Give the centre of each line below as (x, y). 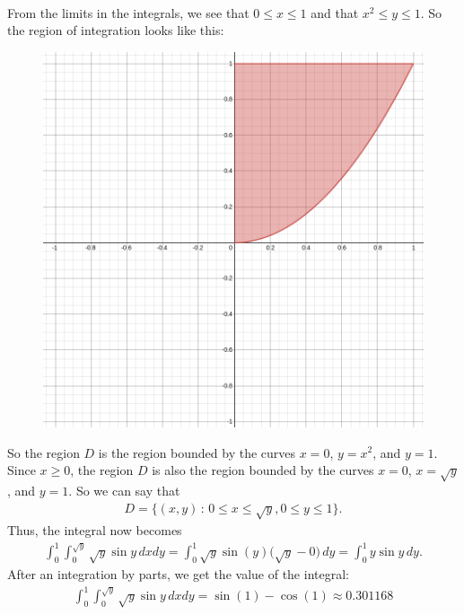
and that (335, 12)
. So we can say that (124, 490)
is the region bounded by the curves (197, 452)
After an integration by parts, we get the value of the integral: (178, 574)
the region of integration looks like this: (116, 30)
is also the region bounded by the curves (263, 470)
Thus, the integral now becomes (95, 530)
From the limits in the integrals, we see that (128, 12)
